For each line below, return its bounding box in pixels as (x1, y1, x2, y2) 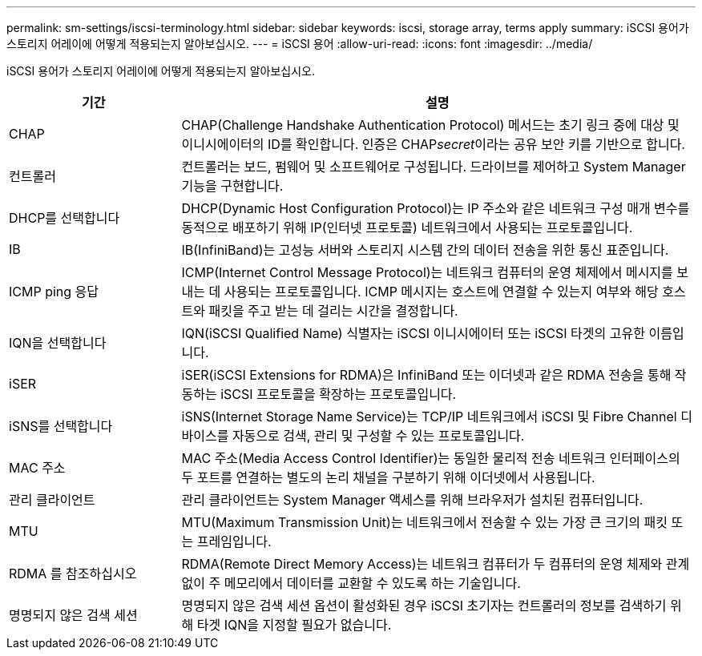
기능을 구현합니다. (181, 178, 284, 194)
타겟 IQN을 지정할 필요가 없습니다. (196, 617, 392, 633)
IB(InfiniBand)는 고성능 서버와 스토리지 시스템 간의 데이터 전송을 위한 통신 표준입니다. (181, 242, 669, 258)
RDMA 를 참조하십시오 (9, 565, 137, 582)
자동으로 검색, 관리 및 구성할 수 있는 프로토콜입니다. (232, 428, 525, 444)
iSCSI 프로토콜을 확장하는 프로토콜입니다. (220, 386, 457, 402)
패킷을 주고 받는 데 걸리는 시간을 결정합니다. (208, 303, 458, 319)
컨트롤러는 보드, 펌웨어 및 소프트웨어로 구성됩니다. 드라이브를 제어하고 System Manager (181, 159, 686, 175)
